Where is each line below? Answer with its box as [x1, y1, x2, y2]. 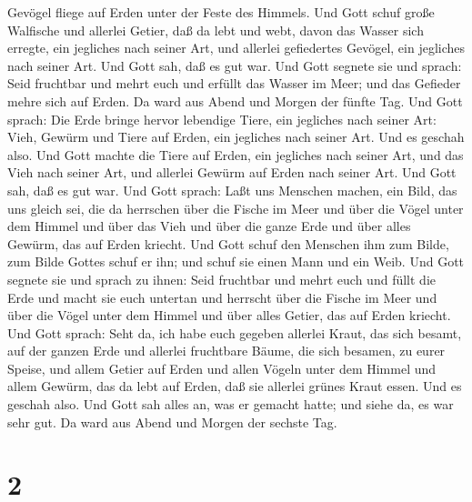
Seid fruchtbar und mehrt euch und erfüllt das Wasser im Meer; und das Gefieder [7, 74, 461, 93]
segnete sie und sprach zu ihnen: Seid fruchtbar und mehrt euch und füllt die [7, 269, 436, 288]
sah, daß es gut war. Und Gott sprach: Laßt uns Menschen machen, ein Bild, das [7, 180, 457, 199]
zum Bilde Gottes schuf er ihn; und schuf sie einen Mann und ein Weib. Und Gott [7, 252, 465, 271]
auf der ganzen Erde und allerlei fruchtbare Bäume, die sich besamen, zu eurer [7, 341, 446, 360]
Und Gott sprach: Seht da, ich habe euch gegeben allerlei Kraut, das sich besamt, [7, 323, 462, 342]
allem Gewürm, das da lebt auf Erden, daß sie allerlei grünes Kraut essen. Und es [7, 376, 462, 396]
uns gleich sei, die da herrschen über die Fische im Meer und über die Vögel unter [7, 198, 464, 217]
